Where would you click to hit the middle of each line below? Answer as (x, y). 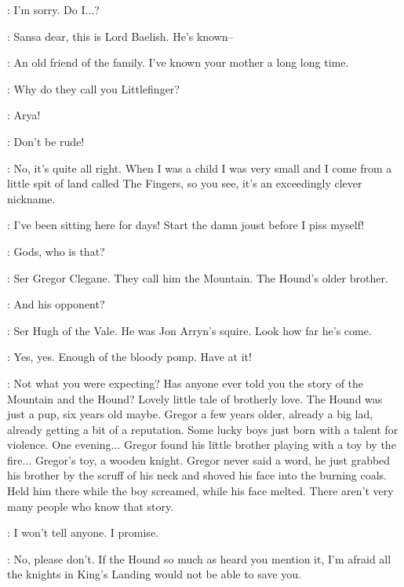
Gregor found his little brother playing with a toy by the (260, 445)
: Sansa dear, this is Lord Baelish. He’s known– (120, 36)
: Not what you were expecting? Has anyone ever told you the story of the (186, 383)
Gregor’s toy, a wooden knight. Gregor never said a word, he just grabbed (213, 459)
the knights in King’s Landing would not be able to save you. (154, 574)
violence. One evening (59, 445)
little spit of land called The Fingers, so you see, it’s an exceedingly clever (185, 183)
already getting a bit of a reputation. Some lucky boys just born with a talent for (203, 429)
